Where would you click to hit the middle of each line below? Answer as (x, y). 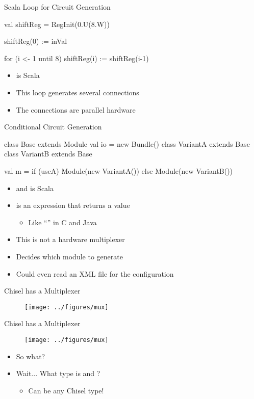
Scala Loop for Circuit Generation (57, 7)
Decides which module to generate (69, 256)
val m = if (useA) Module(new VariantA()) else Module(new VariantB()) (119, 170)
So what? (31, 356)
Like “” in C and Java (62, 222)
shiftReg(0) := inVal (36, 41)
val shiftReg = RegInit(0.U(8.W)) (57, 24)
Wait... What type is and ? (58, 373)
